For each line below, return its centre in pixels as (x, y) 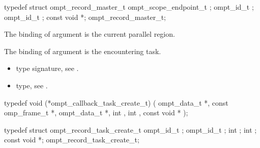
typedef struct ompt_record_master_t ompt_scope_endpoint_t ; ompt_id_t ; (129, 7)
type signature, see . (47, 68)
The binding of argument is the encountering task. (83, 51)
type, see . (32, 85)
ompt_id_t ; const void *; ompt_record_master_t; (85, 17)
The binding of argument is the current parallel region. (90, 34)
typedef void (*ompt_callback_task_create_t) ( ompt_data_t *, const (116, 102)
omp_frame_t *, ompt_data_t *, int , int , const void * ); (96, 113)
